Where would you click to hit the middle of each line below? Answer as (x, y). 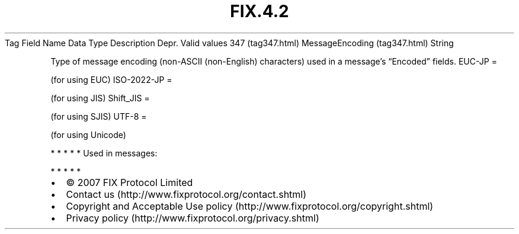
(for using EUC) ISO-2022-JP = (111, 79)
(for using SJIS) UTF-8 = (99, 116)
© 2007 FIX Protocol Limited (129, 182)
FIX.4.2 (259, 11)
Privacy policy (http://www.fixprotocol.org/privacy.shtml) (193, 218)
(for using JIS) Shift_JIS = (100, 98)
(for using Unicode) (88, 134)
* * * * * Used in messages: (104, 153)
